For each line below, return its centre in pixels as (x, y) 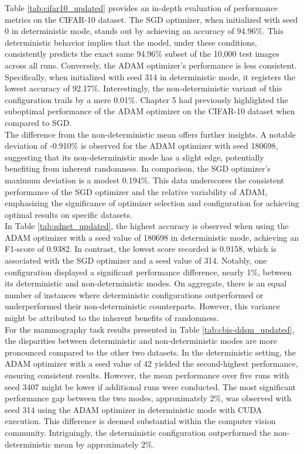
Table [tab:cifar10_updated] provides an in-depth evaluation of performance (141, 8)
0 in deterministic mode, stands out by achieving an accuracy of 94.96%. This (144, 31)
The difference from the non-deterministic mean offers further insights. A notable (150, 134)
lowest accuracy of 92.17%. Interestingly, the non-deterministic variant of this (144, 88)
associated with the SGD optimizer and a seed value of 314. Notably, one (136, 260)
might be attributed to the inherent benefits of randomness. (112, 318)
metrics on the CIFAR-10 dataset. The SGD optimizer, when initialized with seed (151, 19)
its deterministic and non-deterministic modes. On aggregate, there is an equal (146, 283)
